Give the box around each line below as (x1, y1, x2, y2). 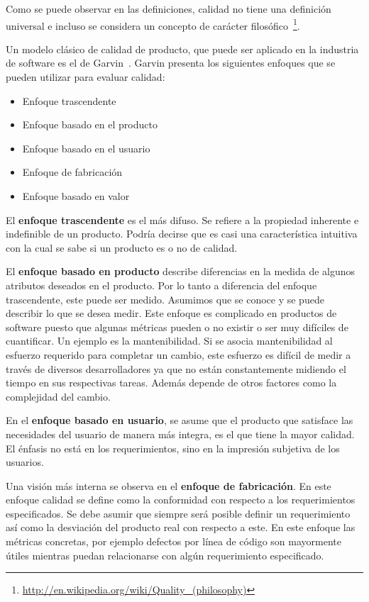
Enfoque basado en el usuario (22, 140, 150, 155)
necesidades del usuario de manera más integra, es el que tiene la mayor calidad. (6, 426, 355, 441)
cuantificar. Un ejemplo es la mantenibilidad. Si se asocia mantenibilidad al (6, 333, 333, 348)
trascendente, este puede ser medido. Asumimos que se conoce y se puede (6, 291, 324, 306)
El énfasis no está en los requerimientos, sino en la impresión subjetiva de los (6, 440, 340, 455)
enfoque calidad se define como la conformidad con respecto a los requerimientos (6, 492, 356, 507)
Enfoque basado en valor (22, 189, 130, 203)
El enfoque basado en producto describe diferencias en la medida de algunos (6, 264, 356, 279)
